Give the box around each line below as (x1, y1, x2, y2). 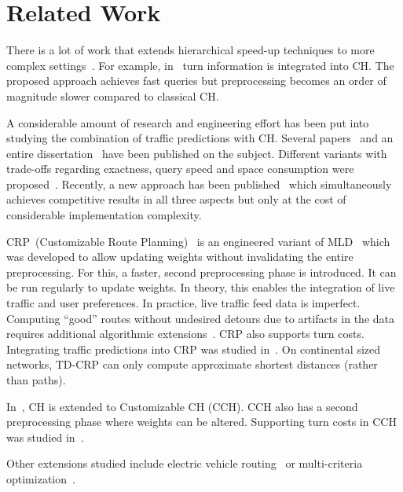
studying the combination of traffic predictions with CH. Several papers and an (6, 130, 394, 146)
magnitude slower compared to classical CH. (6, 87, 219, 104)
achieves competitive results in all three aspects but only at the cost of (6, 191, 346, 207)
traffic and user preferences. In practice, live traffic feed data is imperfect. (6, 295, 361, 311)
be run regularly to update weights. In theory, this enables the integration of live (6, 279, 395, 296)
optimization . (6, 470, 75, 486)
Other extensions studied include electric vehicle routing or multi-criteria (6, 455, 363, 472)
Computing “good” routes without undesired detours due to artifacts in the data (6, 310, 395, 326)
